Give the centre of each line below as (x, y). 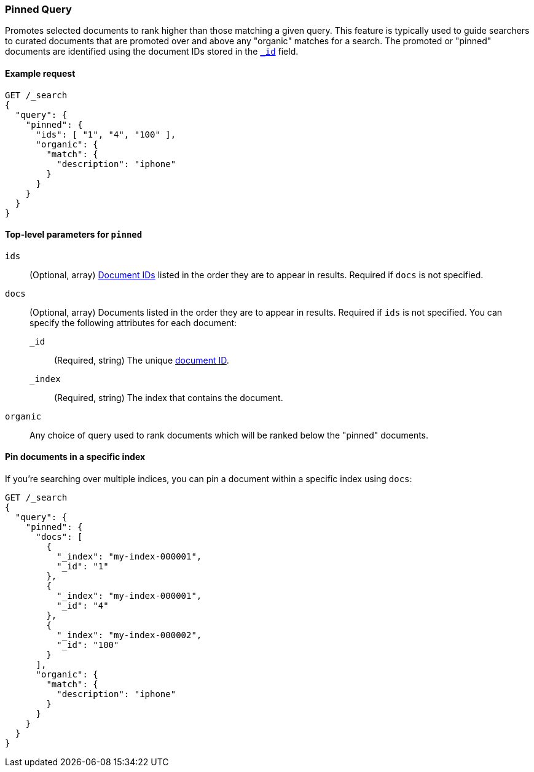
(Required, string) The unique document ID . (142, 360)
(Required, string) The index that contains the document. (169, 397)
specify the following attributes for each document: (133, 322)
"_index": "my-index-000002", (129, 635)
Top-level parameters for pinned (74, 235)
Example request (40, 73)
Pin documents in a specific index (75, 457)
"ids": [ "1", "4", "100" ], (106, 134)
